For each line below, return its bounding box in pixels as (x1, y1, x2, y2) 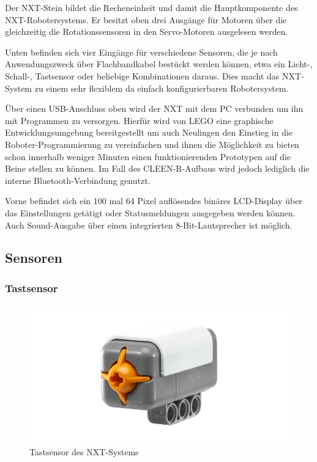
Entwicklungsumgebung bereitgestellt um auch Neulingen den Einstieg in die (5, 126, 293, 139)
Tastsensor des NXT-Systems (29, 445, 139, 458)
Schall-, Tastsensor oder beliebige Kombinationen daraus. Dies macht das (5, 69, 280, 82)
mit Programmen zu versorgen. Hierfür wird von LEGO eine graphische (5, 114, 274, 127)
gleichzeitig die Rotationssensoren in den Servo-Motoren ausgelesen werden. (5, 25, 288, 38)
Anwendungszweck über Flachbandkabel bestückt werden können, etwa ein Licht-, (5, 57, 313, 70)
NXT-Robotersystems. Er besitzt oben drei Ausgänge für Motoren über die (5, 13, 287, 26)
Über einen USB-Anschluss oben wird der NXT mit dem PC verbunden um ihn (5, 102, 304, 115)
